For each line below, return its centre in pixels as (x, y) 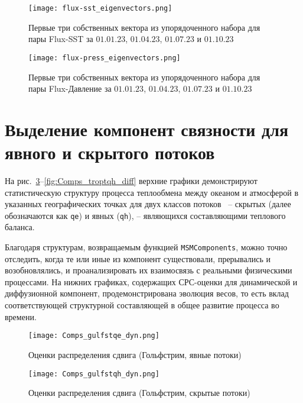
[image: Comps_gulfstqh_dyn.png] (94, 374)
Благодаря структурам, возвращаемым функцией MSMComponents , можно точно (146, 247)
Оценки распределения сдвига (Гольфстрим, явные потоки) (135, 354)
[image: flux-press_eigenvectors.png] (105, 58)
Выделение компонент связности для (147, 129)
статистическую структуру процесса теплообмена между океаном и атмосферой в (152, 192)
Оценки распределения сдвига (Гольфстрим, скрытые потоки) (139, 393)
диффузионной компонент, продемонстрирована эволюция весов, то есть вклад (147, 293)
